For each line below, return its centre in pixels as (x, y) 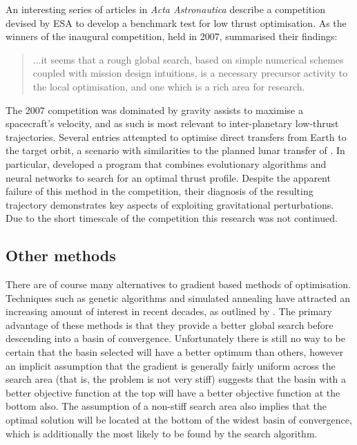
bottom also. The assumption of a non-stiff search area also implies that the (166, 406)
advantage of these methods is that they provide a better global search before (170, 324)
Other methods (61, 255)
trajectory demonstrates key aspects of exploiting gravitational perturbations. (170, 204)
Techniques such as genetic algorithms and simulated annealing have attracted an (178, 297)
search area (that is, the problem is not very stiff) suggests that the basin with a (176, 379)
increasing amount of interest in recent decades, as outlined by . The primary (169, 311)
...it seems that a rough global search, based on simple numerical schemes (188, 59)
